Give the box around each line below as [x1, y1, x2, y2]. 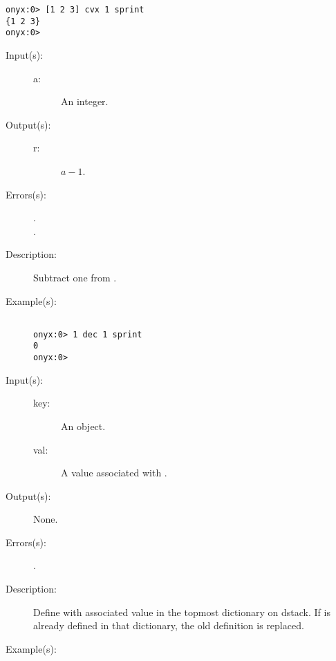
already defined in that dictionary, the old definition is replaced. [33, 618, 304, 633]
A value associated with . [61, 465, 167, 480]
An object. [61, 418, 106, 433]
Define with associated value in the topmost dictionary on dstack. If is [33, 604, 330, 619]
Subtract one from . [33, 270, 117, 284]
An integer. [61, 94, 109, 109]
